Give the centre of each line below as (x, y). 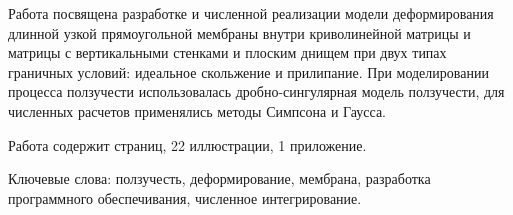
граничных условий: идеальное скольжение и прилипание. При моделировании (248, 71)
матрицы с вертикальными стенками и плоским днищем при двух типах (227, 52)
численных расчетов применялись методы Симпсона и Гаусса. (197, 110)
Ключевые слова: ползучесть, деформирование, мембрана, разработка (219, 178)
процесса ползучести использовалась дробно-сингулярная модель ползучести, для (256, 91)
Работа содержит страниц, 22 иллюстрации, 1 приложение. (187, 144)
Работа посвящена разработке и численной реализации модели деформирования (251, 13)
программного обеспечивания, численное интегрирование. (185, 197)
